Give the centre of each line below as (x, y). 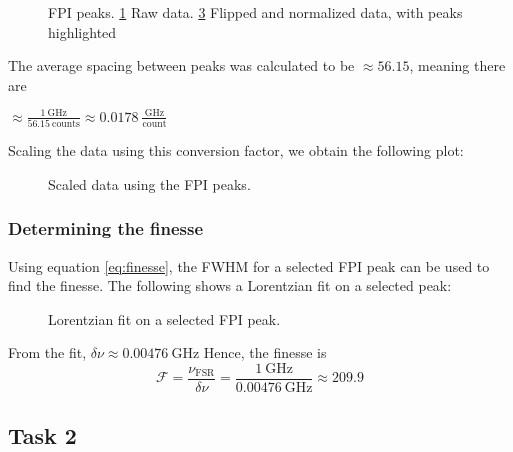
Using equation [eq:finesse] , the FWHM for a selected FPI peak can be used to (249, 265)
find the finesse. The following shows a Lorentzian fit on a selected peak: (230, 285)
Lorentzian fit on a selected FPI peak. (164, 318)
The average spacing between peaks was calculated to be (181, 65)
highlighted (82, 31)
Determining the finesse (106, 228)
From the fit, (47, 352)
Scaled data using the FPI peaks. (149, 183)
